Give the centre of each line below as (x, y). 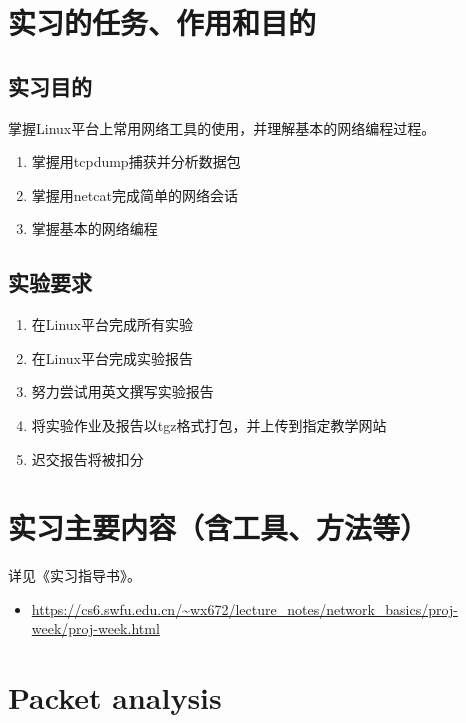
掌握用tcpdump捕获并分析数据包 (136, 161)
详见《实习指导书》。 (74, 575)
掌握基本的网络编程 (94, 228)
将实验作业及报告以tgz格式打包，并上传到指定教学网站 (209, 424)
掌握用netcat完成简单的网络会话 (134, 194)
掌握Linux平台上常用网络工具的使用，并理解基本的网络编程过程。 (222, 127)
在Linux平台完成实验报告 (112, 357)
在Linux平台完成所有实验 (112, 324)
